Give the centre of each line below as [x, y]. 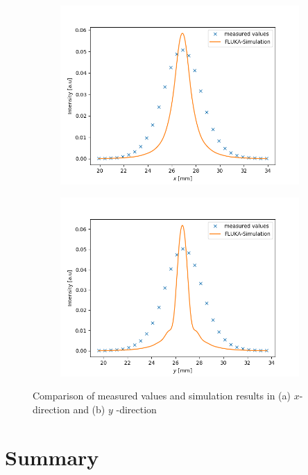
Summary [52, 457]
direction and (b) [69, 409]
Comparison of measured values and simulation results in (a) [162, 396]
